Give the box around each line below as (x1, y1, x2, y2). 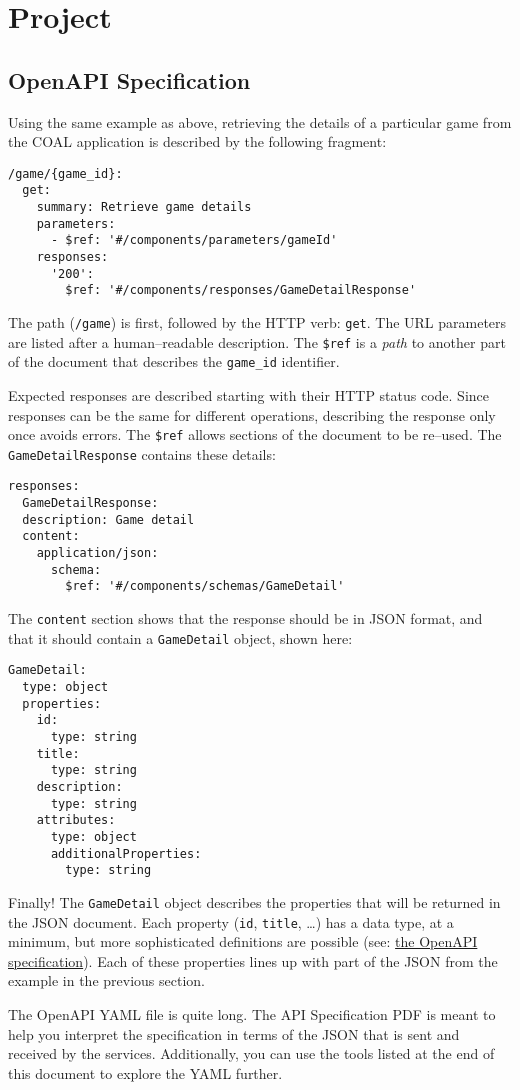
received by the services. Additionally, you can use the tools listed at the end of (8, 1043, 495, 1064)
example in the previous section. (8, 970, 205, 991)
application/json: (36, 546, 159, 561)
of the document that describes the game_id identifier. (8, 351, 340, 372)
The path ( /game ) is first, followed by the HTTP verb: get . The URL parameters (8, 312, 507, 333)
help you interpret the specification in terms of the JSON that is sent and (8, 1023, 460, 1044)
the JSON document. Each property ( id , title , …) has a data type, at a (8, 911, 454, 932)
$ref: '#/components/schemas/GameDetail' (65, 579, 345, 594)
